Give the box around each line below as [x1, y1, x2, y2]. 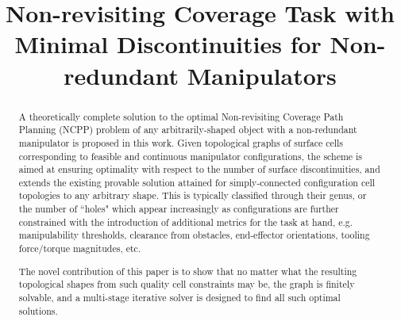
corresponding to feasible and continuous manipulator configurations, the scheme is [18, 149, 363, 162]
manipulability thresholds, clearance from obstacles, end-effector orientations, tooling [18, 228, 370, 242]
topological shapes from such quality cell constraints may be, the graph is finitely [18, 277, 355, 291]
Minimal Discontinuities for [14, 28, 322, 60]
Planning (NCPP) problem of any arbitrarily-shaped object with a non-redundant [18, 123, 357, 136]
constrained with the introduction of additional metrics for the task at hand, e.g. [18, 215, 353, 228]
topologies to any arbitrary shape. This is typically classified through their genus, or [18, 189, 367, 202]
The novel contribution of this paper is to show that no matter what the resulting [18, 264, 357, 277]
